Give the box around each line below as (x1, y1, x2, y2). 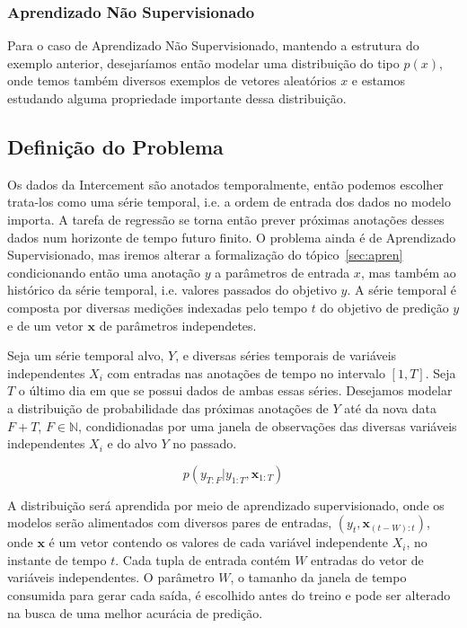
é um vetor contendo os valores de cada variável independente (48, 533, 389, 552)
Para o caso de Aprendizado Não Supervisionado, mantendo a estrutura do (7, 36, 419, 55)
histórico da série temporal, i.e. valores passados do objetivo (7, 280, 337, 299)
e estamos (351, 71, 406, 90)
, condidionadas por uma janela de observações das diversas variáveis (78, 416, 457, 435)
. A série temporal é (347, 280, 456, 299)
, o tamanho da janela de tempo (230, 568, 407, 587)
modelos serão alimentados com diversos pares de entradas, (7, 513, 332, 532)
